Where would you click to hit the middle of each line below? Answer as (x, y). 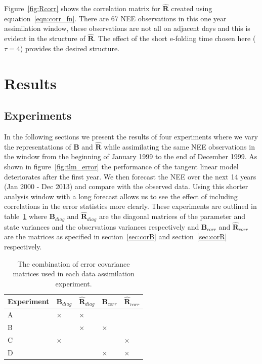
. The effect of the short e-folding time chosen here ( (175, 38)
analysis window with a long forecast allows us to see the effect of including (121, 196)
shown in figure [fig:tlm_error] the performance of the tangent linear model (121, 166)
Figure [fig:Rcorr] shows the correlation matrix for (82, 8)
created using (192, 8)
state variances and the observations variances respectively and (102, 226)
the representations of (38, 146)
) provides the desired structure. (70, 48)
